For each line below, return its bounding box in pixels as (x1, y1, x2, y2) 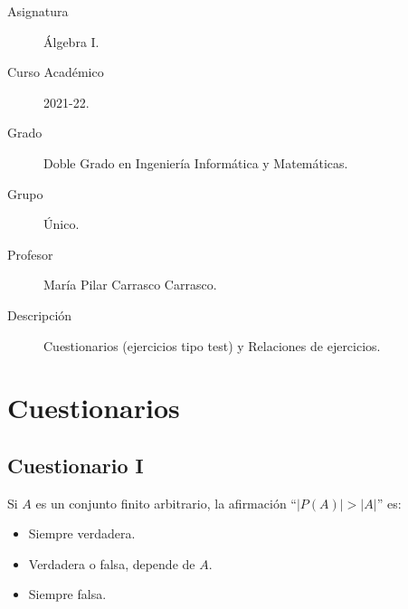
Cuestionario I (7, 451, 144, 479)
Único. (43, 214, 80, 233)
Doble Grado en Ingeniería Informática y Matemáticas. (43, 153, 348, 172)
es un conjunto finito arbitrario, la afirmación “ (35, 493, 297, 512)
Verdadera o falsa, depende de (28, 554, 195, 573)
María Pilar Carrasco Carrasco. (43, 275, 217, 294)
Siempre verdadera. (28, 524, 136, 543)
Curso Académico (7, 62, 104, 81)
